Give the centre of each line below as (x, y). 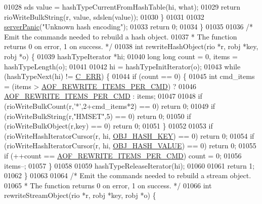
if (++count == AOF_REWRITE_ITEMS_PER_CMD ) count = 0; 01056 (123, 155)
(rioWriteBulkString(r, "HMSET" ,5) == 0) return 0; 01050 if (98, 116)
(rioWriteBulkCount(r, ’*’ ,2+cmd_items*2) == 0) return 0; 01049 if (110, 106)
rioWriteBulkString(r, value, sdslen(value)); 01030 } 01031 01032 (104, 16)
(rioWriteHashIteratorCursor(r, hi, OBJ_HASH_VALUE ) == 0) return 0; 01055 (130, 146)
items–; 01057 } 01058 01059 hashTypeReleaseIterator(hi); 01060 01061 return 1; (129, 165)
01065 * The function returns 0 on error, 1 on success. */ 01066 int (108, 185)
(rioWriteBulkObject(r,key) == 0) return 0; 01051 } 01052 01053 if (108, 126)
